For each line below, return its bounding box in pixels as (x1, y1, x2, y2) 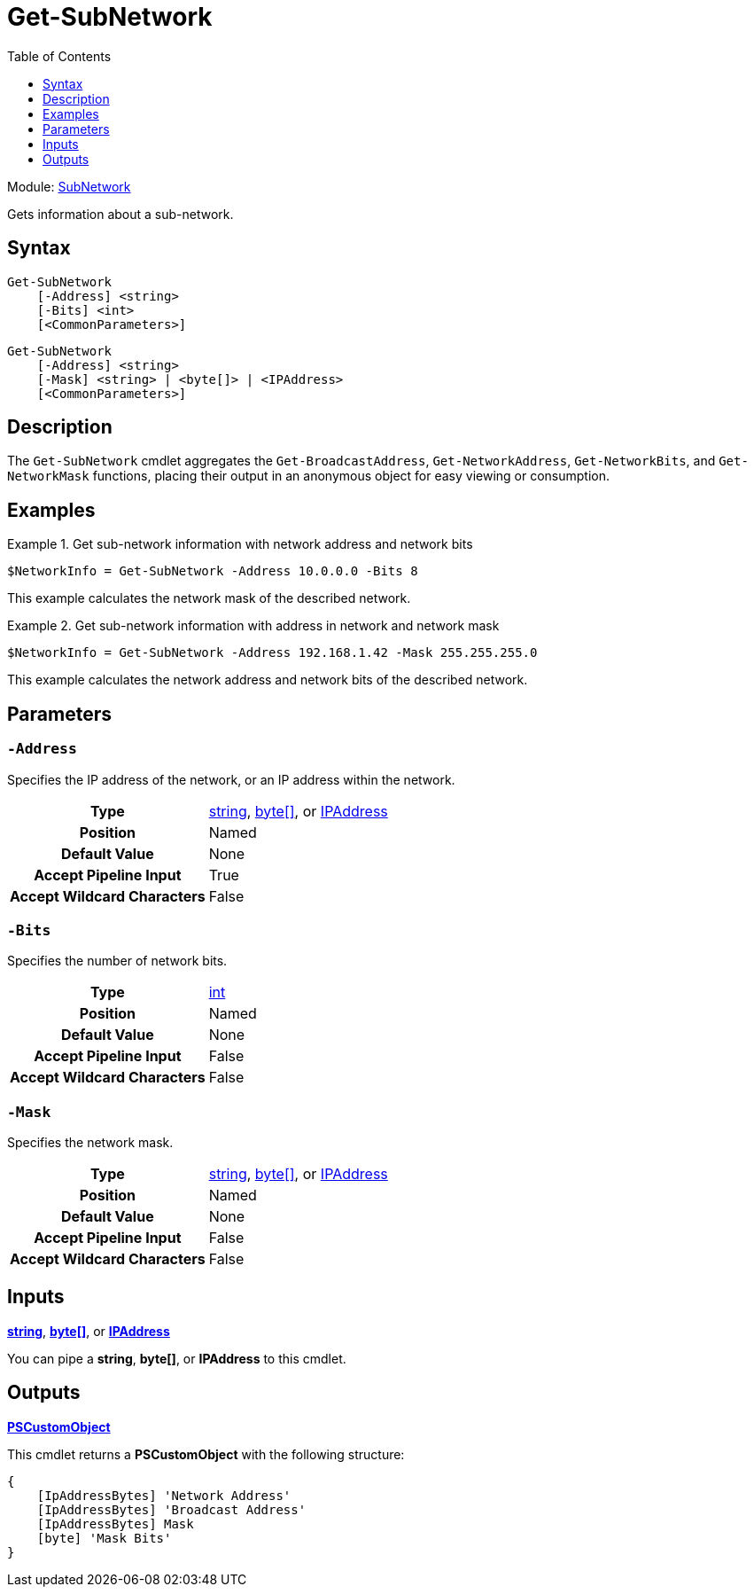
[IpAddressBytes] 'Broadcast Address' (36, 1502, 307, 1517)
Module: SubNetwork (7, 178, 131, 194)
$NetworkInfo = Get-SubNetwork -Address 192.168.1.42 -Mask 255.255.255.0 (7, 645, 538, 660)
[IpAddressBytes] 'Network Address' (36, 1488, 291, 1503)
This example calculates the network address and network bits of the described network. (7, 672, 528, 688)
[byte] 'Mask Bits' (36, 1530, 172, 1545)
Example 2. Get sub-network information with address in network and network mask (7, 618, 500, 634)
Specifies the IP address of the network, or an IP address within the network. (7, 771, 455, 787)
